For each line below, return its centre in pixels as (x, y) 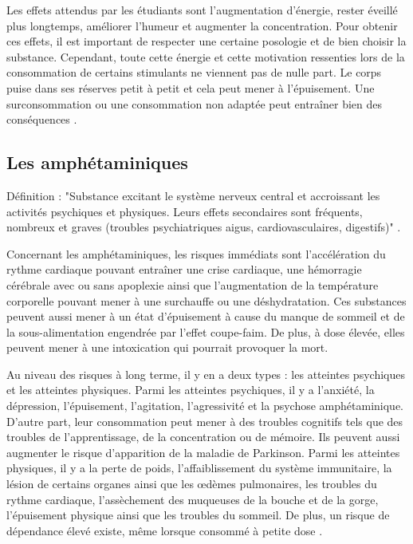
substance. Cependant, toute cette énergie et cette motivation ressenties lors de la (206, 56)
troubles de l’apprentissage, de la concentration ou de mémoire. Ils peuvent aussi (203, 437)
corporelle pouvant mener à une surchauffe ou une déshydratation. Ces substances (206, 300)
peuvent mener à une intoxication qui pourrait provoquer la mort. (167, 347)
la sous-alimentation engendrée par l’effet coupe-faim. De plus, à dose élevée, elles (206, 331)
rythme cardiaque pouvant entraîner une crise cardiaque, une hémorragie (184, 269)
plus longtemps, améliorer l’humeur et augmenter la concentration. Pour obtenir (202, 25)
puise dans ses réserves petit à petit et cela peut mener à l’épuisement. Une (191, 87)
